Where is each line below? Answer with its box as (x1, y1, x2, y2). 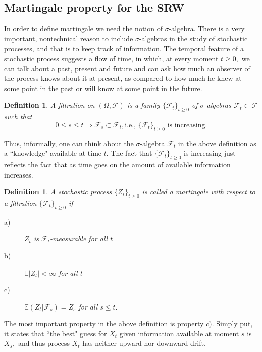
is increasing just (184, 148, 236, 158)
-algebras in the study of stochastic (139, 33, 248, 43)
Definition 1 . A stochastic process (4, 186, 112, 197)
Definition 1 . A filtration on (4, 100, 95, 110)
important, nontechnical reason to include (4, 33, 133, 43)
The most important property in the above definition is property (4, 318, 204, 329)
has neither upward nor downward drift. (82, 338, 206, 348)
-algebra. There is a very (169, 23, 245, 34)
